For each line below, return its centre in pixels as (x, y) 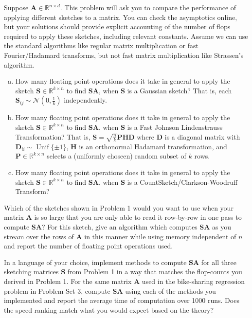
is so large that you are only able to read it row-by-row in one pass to (138, 217)
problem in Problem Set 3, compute (57, 291)
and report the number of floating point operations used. (89, 246)
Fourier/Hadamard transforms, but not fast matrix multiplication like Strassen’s (124, 55)
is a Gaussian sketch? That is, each (180, 90)
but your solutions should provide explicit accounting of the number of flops (117, 26)
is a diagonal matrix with (202, 136)
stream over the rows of (39, 236)
